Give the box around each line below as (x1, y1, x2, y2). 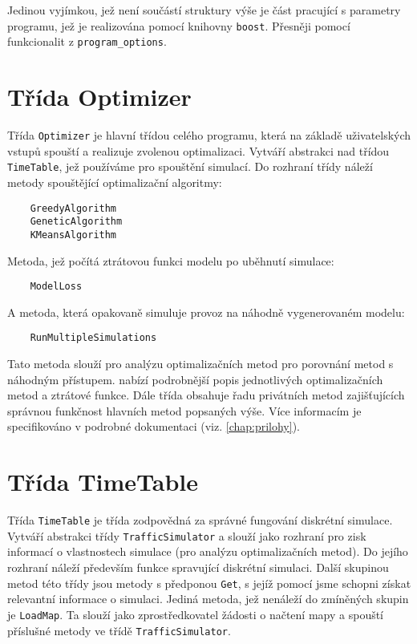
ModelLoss (30, 281, 83, 293)
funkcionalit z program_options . (7, 33, 167, 50)
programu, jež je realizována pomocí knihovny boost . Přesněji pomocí (7, 17, 350, 34)
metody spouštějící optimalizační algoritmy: (7, 173, 222, 190)
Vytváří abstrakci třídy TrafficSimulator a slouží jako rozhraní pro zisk (7, 527, 366, 544)
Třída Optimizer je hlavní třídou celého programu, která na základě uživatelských (7, 127, 411, 144)
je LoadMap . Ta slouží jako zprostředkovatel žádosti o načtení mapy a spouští (7, 606, 384, 622)
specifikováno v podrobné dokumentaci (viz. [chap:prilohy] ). (7, 418, 301, 435)
